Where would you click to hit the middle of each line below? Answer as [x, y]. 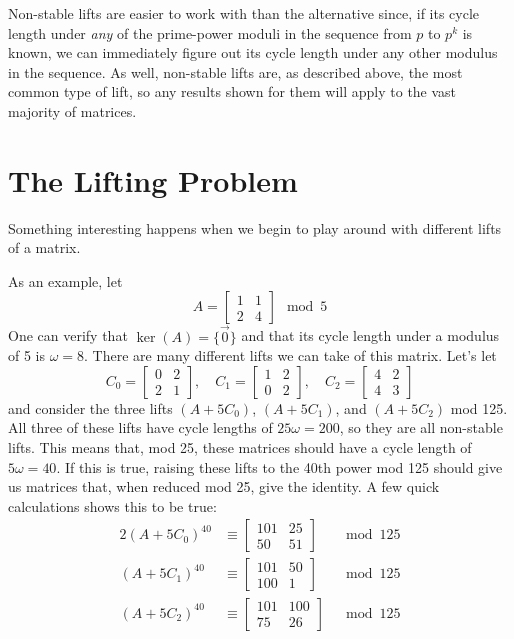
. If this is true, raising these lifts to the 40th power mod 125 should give [279, 466]
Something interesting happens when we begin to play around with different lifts [255, 227]
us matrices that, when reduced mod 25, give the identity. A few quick [224, 486]
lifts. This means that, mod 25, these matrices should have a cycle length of [240, 447]
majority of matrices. [72, 110]
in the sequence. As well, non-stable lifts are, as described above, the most [235, 71]
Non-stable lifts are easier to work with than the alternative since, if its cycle [244, 13]
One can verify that [68, 335]
